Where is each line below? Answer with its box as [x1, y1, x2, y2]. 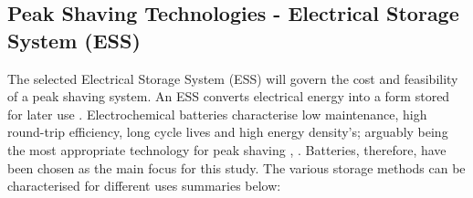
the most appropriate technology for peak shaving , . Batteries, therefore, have [7, 140, 447, 159]
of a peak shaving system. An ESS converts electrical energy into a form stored [7, 87, 450, 106]
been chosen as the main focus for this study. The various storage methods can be [7, 158, 466, 177]
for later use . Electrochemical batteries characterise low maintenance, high [7, 104, 427, 123]
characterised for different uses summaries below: [7, 176, 281, 195]
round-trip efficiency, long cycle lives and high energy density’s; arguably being [7, 122, 448, 141]
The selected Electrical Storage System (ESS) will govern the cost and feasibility [7, 68, 458, 88]
